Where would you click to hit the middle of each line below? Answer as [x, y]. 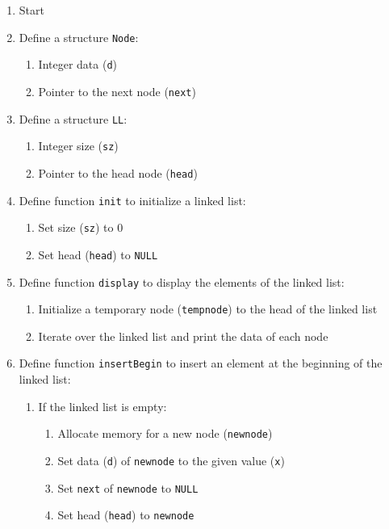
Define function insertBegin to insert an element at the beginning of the [201, 363]
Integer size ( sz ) [78, 146]
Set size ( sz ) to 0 [81, 227]
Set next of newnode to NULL [128, 487]
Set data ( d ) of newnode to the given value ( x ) [171, 460]
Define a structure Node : [79, 37]
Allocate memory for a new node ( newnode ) [165, 433]
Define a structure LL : [73, 118]
